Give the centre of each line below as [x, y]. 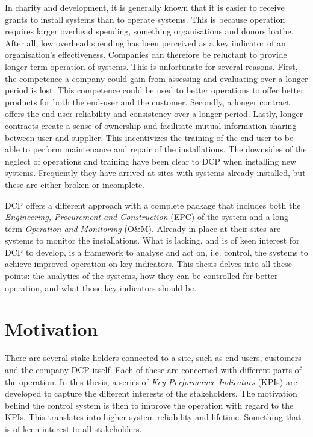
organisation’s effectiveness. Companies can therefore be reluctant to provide [146, 55]
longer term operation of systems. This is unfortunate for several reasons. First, [151, 66]
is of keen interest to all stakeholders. [73, 428]
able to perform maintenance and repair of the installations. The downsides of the [156, 149]
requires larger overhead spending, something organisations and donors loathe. [149, 31]
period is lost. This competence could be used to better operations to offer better [154, 90]
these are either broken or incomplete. [75, 184]
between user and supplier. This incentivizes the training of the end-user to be [149, 137]
